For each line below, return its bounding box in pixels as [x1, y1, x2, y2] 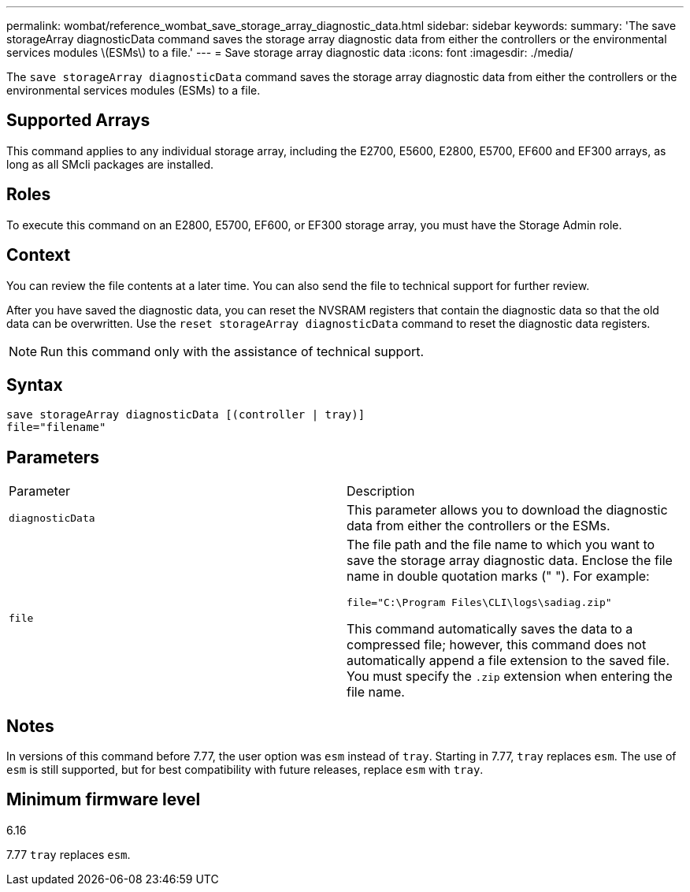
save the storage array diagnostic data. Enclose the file [347, 552, 673, 569]
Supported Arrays [6, 110, 150, 131]
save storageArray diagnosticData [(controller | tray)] [6, 408, 365, 422]
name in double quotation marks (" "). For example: [347, 568, 650, 585]
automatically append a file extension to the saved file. [347, 652, 670, 669]
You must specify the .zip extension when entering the [347, 668, 673, 685]
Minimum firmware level [6, 790, 201, 810]
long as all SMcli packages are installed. [6, 157, 213, 171]
